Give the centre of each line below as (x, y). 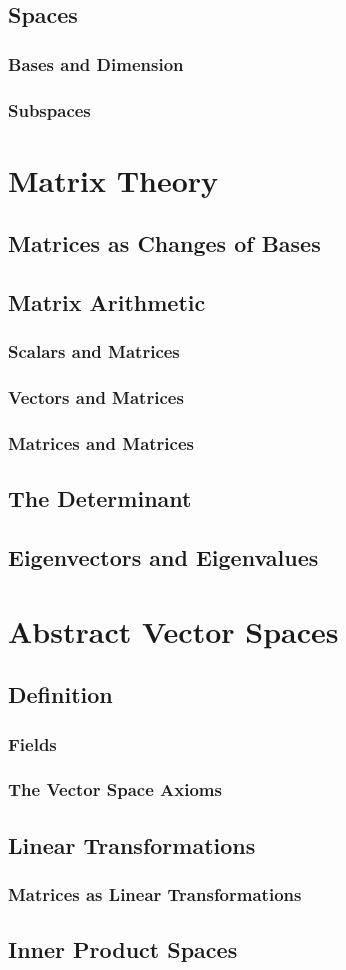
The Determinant (100, 498)
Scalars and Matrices (94, 351)
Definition (60, 694)
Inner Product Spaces (123, 949)
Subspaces (49, 109)
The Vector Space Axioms (115, 789)
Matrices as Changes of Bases (164, 243)
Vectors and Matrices (96, 397)
